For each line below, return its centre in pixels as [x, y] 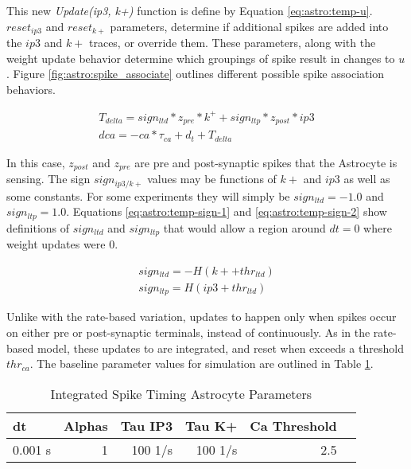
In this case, [36, 162]
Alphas [86, 425]
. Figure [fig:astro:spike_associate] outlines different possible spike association [196, 74]
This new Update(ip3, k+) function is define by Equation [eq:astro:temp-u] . [190, 10]
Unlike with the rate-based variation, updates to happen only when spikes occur [202, 317]
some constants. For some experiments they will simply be [148, 195]
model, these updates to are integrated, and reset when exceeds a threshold [220, 348]
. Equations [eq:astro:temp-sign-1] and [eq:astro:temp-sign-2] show [227, 211]
